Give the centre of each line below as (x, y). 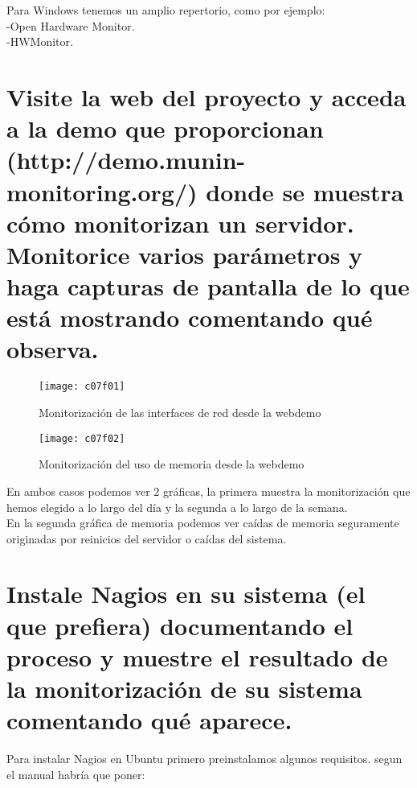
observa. (53, 349)
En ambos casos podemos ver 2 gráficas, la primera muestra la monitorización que (208, 491)
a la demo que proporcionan (165, 128)
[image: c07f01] (82, 387)
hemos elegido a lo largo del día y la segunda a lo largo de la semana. (177, 507)
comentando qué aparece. (149, 720)
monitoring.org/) (102, 191)
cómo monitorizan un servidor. (180, 223)
